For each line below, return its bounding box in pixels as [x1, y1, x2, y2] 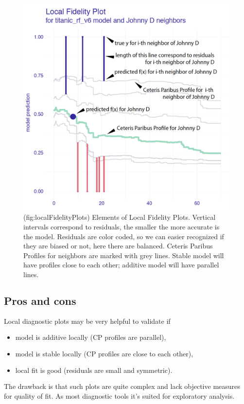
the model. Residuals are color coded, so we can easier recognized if [23, 231, 224, 241]
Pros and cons [4, 293, 76, 308]
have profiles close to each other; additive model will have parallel [23, 260, 219, 270]
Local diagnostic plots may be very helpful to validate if [4, 316, 171, 326]
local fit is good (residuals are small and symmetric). [15, 365, 173, 375]
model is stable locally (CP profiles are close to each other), [15, 348, 193, 358]
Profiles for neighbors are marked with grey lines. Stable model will [23, 250, 224, 260]
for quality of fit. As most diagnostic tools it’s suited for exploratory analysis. [4, 390, 235, 401]
